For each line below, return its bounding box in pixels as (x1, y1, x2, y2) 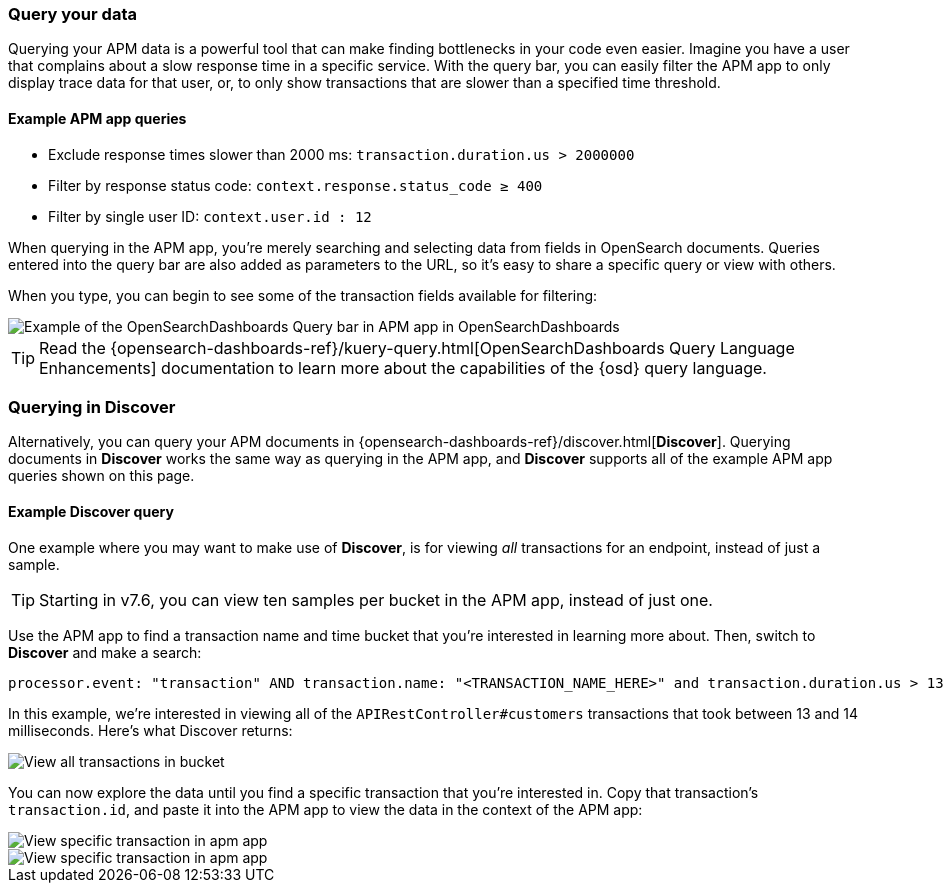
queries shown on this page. (8, 467, 195, 485)
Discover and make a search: (8, 643, 202, 661)
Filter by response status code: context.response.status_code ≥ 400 (48, 176, 543, 194)
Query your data (8, 4, 137, 24)
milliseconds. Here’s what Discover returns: (8, 721, 293, 739)
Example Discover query (8, 502, 174, 520)
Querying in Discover (8, 396, 176, 417)
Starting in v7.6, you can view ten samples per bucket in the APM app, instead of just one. (39, 589, 713, 610)
